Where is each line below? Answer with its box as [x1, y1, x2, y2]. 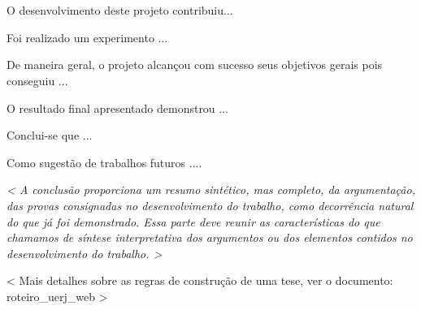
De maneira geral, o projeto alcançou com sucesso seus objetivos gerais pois [7, 56, 383, 73]
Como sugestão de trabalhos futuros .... [7, 153, 202, 170]
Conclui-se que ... [7, 127, 93, 144]
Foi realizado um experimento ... [7, 28, 168, 45]
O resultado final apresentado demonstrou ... [7, 99, 228, 116]
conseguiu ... [7, 71, 68, 88]
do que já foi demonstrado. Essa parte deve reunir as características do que [7, 213, 380, 230]
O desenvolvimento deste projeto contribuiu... [7, 2, 233, 19]
